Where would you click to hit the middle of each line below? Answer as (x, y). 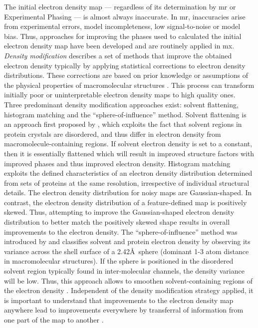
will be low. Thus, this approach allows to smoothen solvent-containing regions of (128, 280)
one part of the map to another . (54, 320)
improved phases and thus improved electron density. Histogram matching (117, 163)
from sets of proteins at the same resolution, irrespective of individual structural (127, 182)
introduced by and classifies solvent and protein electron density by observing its (127, 241)
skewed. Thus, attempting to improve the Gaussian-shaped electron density (119, 212)
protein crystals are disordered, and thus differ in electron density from (113, 134)
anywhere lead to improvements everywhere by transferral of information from (124, 310)
